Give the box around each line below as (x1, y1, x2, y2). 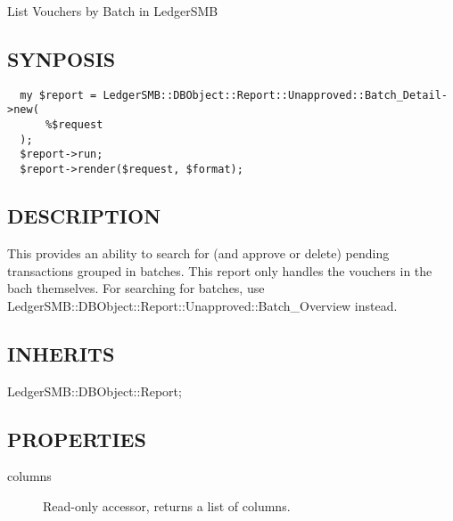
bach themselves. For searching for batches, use (7, 279, 265, 297)
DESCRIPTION (7, 202, 161, 230)
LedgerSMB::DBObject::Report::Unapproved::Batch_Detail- (103, 88, 448, 102)
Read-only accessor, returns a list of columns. (43, 496, 291, 515)
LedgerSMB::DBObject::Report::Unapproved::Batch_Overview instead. (7, 296, 398, 314)
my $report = (20, 88, 97, 102)
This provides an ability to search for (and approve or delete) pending (7, 243, 390, 262)
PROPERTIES (7, 425, 146, 452)
